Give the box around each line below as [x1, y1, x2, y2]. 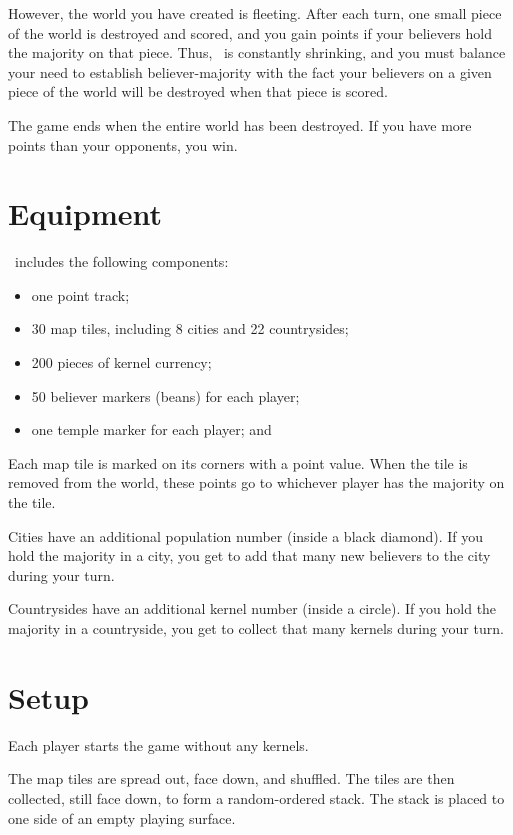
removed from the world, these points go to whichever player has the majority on [8, 472, 505, 493]
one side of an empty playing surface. [8, 807, 236, 828]
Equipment [8, 193, 162, 234]
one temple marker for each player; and [31, 419, 272, 440]
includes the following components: [14, 251, 229, 272]
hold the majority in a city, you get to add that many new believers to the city [8, 545, 491, 566]
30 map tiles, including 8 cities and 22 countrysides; [31, 318, 349, 339]
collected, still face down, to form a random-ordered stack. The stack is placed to [8, 787, 505, 808]
